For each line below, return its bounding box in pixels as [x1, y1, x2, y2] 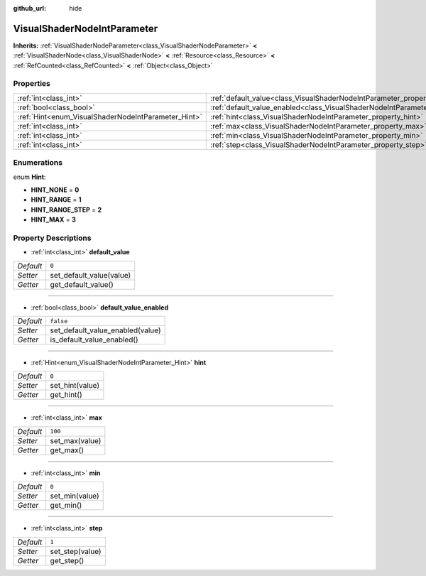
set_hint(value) [50, 381, 100, 391]
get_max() [50, 445, 84, 455]
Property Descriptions [13, 233, 92, 243]
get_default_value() [50, 279, 114, 289]
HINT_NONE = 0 [31, 185, 80, 194]
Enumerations [13, 158, 63, 168]
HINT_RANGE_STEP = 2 [31, 205, 102, 214]
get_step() [50, 555, 84, 565]
